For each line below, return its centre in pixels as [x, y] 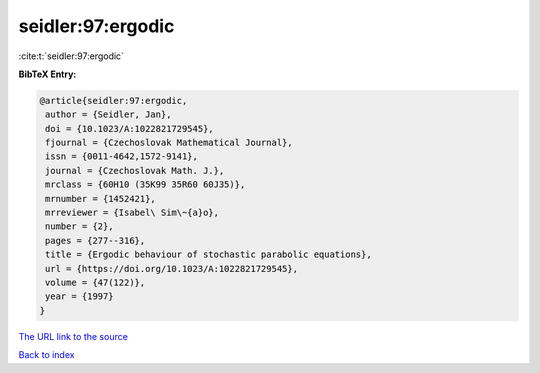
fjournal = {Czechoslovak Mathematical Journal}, [169, 143]
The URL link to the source [73, 336]
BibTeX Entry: [47, 74]
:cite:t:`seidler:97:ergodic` [71, 56]
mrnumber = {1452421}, [101, 198]
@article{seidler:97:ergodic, [113, 100]
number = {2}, [79, 226]
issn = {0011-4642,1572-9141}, [122, 156]
